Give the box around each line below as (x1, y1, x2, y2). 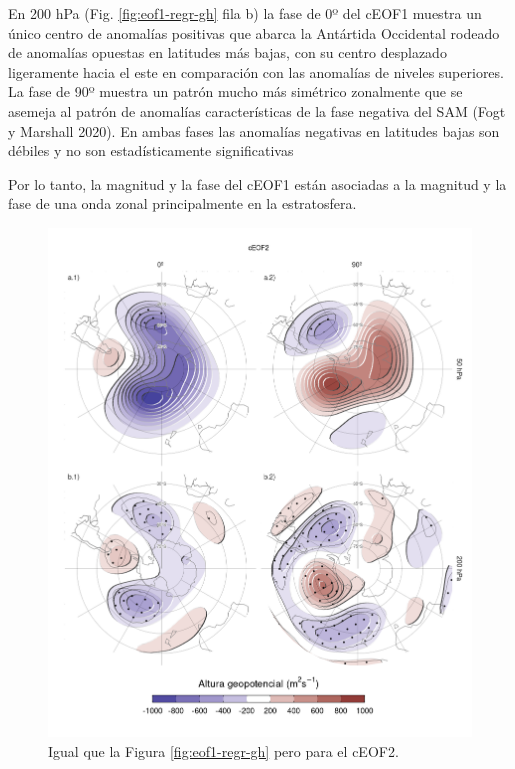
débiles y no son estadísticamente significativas (8, 140, 294, 161)
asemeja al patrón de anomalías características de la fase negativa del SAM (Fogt (8, 100, 506, 121)
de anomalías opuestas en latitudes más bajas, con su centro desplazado (8, 42, 447, 63)
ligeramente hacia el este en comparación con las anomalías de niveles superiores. (8, 61, 504, 82)
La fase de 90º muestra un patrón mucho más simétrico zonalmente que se (8, 81, 463, 102)
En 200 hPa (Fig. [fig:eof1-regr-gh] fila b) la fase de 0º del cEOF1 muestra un (8, 3, 482, 23)
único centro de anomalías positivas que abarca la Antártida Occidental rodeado (8, 22, 500, 43)
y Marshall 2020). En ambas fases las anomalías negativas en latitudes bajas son (8, 120, 500, 141)
